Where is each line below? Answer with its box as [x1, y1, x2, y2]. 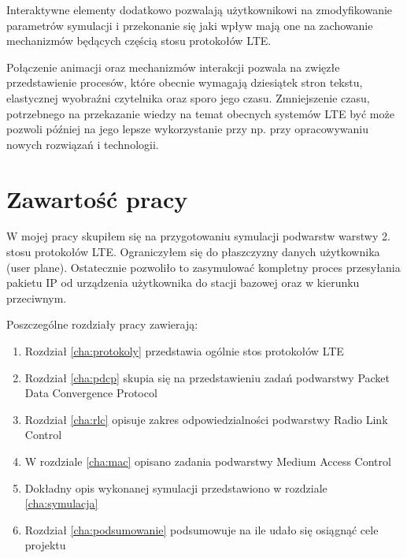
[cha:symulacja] [24, 495, 98, 511]
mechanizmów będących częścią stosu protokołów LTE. [6, 32, 272, 49]
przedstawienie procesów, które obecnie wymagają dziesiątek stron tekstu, [6, 74, 363, 91]
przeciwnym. [6, 289, 67, 306]
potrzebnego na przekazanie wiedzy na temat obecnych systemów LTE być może [6, 105, 394, 121]
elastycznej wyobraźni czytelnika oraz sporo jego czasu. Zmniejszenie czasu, [6, 89, 370, 106]
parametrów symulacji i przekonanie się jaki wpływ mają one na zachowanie [6, 17, 373, 33]
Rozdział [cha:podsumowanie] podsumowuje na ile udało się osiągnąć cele [24, 521, 379, 538]
